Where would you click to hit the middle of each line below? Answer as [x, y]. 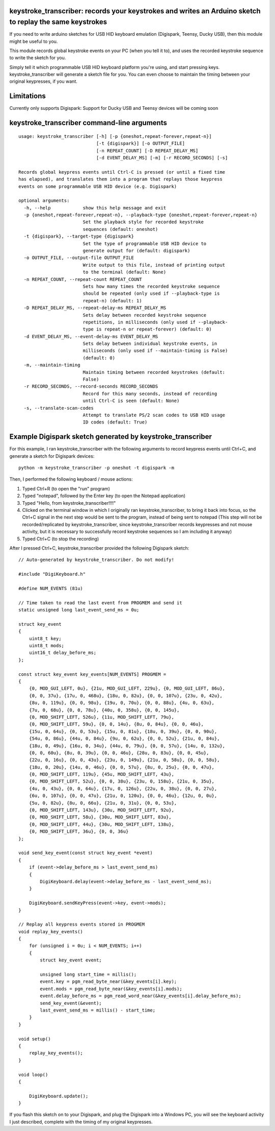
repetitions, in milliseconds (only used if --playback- [155, 322]
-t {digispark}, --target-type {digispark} [79, 237]
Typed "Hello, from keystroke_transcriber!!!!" [69, 503]
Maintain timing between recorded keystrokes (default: [154, 372]
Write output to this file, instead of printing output [154, 265]
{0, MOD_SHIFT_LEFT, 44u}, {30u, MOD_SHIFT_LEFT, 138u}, [101, 824]
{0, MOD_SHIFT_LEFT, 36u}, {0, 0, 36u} [79, 832]
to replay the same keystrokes [58, 22]
